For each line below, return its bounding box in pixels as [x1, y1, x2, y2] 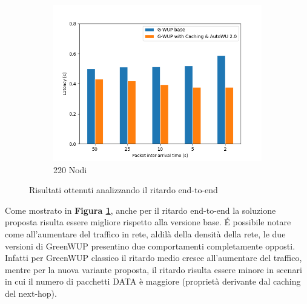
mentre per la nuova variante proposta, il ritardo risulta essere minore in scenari [5, 263, 302, 276]
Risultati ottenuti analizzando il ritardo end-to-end [29, 183, 218, 196]
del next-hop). [5, 286, 57, 299]
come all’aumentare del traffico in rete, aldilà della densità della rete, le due [5, 227, 286, 240]
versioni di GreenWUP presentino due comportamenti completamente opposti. [5, 239, 295, 252]
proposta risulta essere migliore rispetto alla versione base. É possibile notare [5, 216, 291, 228]
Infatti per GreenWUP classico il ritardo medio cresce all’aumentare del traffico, [5, 251, 302, 264]
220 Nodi [53, 163, 87, 176]
